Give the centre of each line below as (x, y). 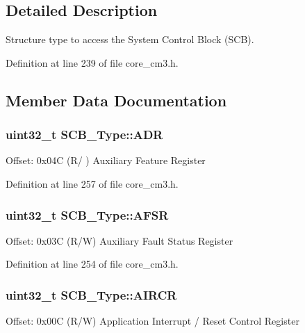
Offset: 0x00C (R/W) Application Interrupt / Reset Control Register (152, 321)
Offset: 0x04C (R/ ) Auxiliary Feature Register (106, 160)
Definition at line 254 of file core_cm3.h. (92, 264)
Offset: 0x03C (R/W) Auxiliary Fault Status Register (119, 240)
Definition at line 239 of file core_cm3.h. (92, 62)
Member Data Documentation (116, 100)
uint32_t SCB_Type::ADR (84, 135)
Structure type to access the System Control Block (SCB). (130, 39)
